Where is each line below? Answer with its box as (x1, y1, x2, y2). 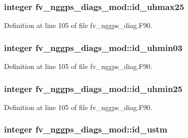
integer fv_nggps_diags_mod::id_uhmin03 (4, 41, 183, 53)
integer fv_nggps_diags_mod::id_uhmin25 (4, 82, 183, 94)
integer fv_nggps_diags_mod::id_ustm (4, 123, 168, 135)
